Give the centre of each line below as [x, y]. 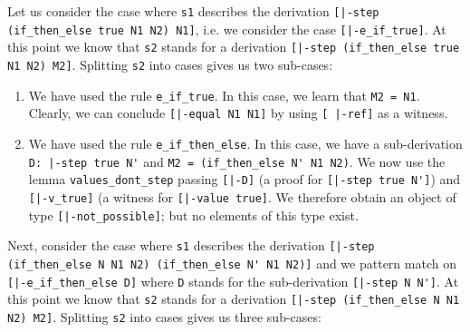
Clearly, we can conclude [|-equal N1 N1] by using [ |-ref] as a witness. [238, 113]
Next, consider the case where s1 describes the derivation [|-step [191, 245]
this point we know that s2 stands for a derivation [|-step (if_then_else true [234, 47]
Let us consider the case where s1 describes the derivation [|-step [193, 11]
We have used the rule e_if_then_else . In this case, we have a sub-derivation [245, 143]
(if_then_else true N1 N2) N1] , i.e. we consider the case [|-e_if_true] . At [227, 29]
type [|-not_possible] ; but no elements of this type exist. [193, 215]
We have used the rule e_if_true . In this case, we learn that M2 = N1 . [224, 95]
